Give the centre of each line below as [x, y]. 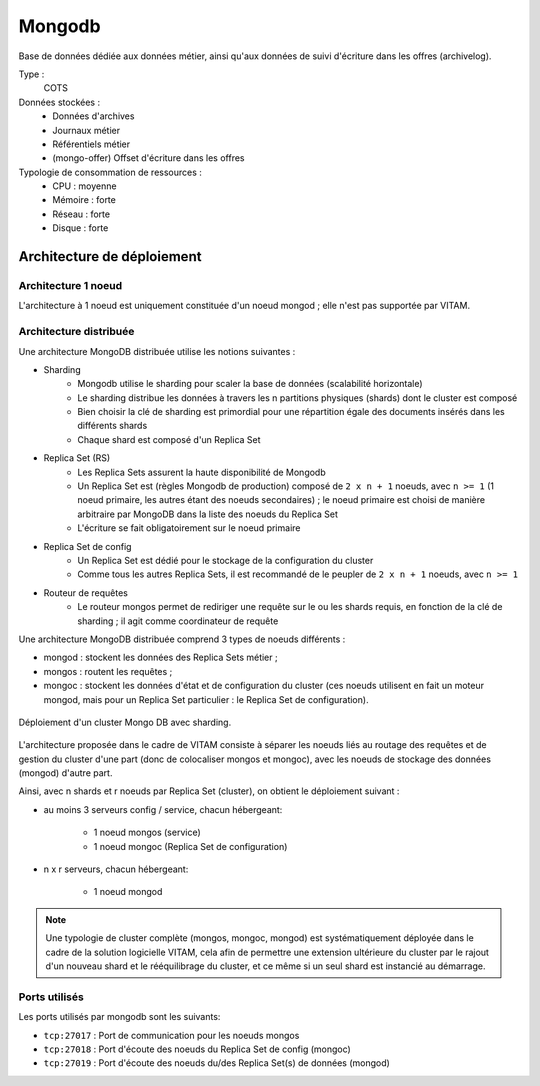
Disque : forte [80, 228]
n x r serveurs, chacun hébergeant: [116, 869]
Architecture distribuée [76, 332]
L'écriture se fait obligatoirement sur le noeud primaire [189, 528]
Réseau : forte [81, 214]
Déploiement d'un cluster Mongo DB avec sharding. [125, 722]
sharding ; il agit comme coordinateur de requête [178, 621]
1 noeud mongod [128, 892]
